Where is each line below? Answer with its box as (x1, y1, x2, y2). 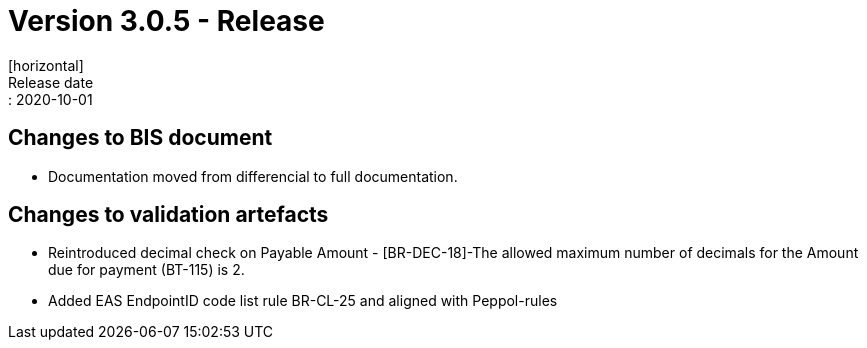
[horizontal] (8, 56, 84, 74)
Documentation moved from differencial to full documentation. (48, 167, 458, 185)
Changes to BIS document (8, 125, 273, 151)
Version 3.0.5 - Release (8, 4, 325, 38)
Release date (8, 73, 94, 91)
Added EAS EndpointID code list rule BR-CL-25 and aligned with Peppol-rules (48, 292, 558, 310)
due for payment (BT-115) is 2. (48, 261, 245, 279)
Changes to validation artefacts (8, 202, 329, 228)
